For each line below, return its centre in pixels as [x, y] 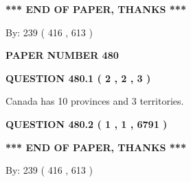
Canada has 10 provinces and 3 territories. [95, 101]
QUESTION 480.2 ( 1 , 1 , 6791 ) [87, 123]
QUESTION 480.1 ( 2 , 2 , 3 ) [78, 78]
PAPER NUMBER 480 [62, 55]
